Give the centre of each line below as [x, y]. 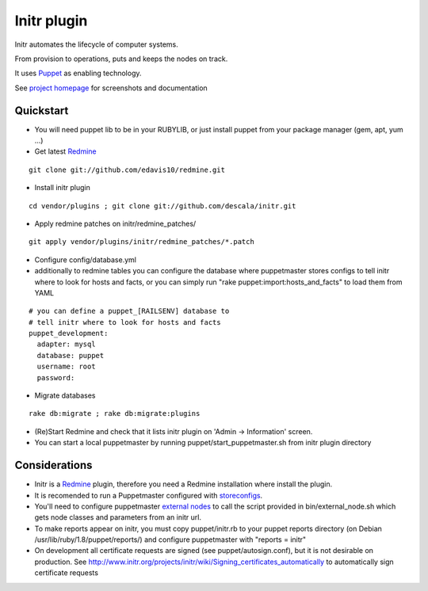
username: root [66, 367]
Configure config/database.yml [85, 259]
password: [56, 377]
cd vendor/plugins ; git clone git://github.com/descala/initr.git [162, 206]
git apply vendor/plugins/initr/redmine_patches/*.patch [142, 242]
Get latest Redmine [65, 151]
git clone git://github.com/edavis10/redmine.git [127, 170]
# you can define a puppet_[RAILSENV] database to [129, 311]
